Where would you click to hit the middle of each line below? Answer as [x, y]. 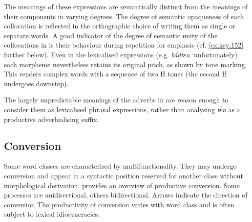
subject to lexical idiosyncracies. [52, 214]
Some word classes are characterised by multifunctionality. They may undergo [120, 166]
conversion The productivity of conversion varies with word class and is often [119, 204]
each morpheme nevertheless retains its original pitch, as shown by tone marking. [126, 64]
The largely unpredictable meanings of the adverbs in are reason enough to [116, 100]
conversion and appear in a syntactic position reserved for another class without [124, 175]
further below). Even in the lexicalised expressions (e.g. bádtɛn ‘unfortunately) [121, 54]
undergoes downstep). [36, 83]
